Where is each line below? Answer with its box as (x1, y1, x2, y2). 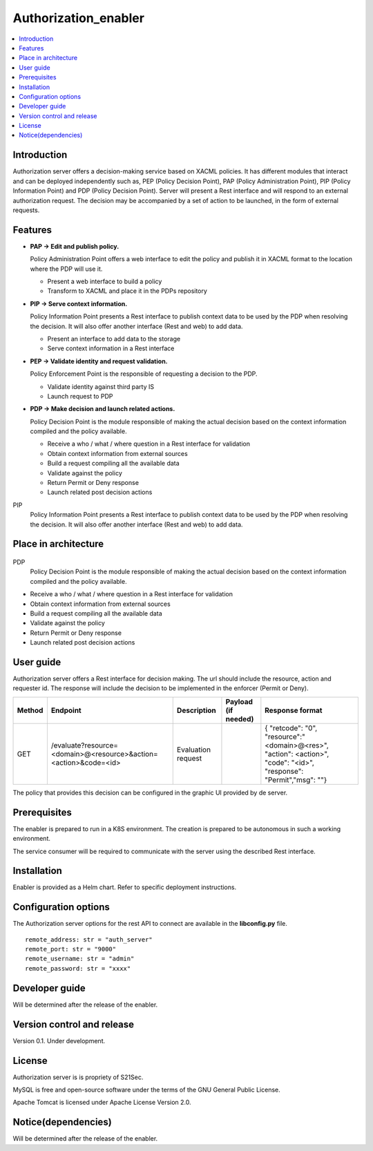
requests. (12, 206, 40, 214)
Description (176, 705, 217, 715)
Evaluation (176, 745, 211, 754)
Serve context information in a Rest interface (47, 344, 175, 352)
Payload (225, 696, 254, 706)
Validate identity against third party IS (47, 382, 155, 390)
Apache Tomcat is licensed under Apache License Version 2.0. (12, 1098, 191, 1107)
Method (17, 705, 44, 715)
